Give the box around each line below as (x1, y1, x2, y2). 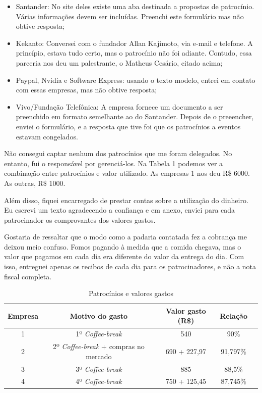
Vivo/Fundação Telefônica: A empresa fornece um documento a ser (16, 101, 223, 112)
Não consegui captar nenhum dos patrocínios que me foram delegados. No (4, 148, 232, 159)
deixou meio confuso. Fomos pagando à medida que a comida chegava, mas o (4, 241, 241, 252)
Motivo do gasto (70, 310, 128, 321)
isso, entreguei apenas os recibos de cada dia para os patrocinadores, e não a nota (4, 261, 256, 272)
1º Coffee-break (76, 328, 122, 339)
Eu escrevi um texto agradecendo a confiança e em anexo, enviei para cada (4, 205, 235, 215)
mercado (86, 351, 112, 361)
